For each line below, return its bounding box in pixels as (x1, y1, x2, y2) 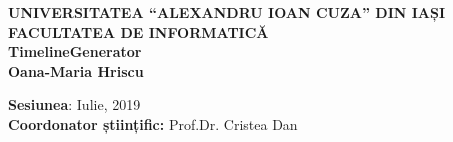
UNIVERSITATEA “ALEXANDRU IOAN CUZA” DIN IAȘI (8, 2, 446, 22)
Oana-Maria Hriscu (8, 60, 144, 81)
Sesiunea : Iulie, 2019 (8, 94, 141, 115)
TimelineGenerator (8, 41, 142, 62)
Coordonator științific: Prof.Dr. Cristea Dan (8, 113, 298, 134)
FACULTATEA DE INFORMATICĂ (8, 21, 269, 42)
